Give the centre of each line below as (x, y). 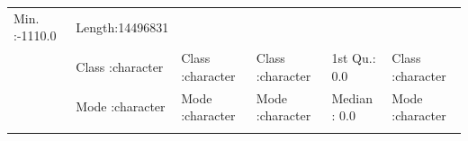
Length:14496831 (122, 26)
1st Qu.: (354, 58)
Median (352, 97)
